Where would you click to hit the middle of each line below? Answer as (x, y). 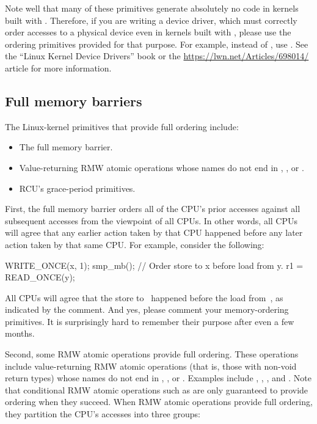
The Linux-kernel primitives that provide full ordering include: (122, 126)
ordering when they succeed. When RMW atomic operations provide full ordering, (159, 402)
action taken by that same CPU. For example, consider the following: (135, 244)
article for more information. (58, 68)
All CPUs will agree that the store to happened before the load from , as (144, 297)
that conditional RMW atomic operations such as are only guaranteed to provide (157, 389)
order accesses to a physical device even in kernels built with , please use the (148, 32)
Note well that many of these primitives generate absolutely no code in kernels (152, 8)
